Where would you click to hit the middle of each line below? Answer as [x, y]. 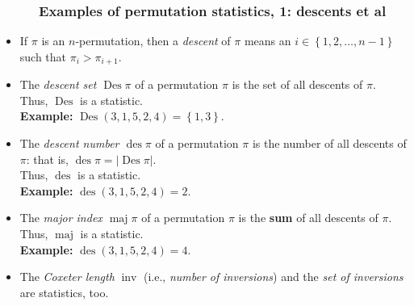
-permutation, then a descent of [153, 41]
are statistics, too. [64, 292]
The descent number [69, 143]
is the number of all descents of [329, 143]
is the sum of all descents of [308, 218]
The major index [61, 218]
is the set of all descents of [297, 84]
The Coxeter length [67, 277]
